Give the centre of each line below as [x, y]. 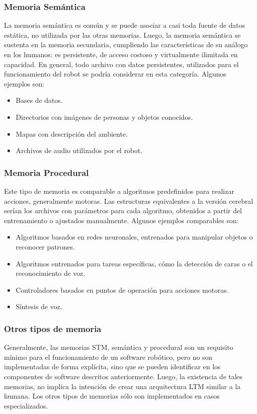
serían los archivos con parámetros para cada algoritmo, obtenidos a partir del [123, 210]
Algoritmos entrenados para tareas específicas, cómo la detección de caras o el [134, 263]
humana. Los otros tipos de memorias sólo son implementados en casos [112, 396]
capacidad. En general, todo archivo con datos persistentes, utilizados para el [122, 64]
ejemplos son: [24, 83]
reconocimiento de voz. [50, 273]
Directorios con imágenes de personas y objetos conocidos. [104, 117]
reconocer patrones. [45, 246]
